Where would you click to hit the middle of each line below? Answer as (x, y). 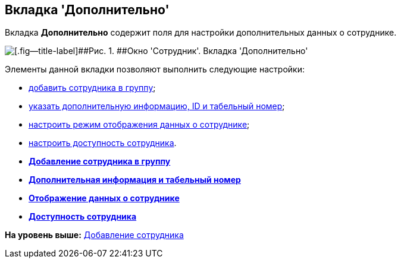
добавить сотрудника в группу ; (92, 88)
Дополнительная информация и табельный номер (135, 180)
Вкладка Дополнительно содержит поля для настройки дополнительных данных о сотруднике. (201, 33)
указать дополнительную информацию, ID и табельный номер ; (157, 106)
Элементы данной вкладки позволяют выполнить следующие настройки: (155, 69)
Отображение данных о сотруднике (104, 198)
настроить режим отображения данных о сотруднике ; (139, 125)
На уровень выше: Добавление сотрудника (94, 235)
